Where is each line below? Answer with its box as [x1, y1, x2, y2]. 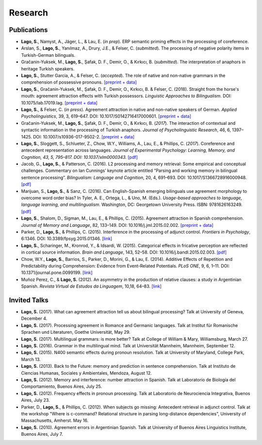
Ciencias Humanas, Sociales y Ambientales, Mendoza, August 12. [21, 370, 152, 376]
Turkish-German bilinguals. [21, 52, 75, 58]
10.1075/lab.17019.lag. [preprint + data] [21, 100, 98, 105]
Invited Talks [9, 296, 49, 304]
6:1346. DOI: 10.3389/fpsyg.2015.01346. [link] [21, 236, 113, 241]
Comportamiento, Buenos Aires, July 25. [21, 384, 102, 390]
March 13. [21, 356, 41, 362]
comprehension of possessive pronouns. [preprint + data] [21, 79, 137, 85]
